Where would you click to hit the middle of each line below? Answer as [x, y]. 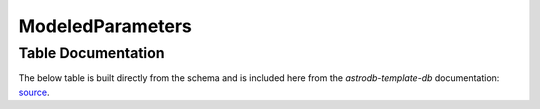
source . [34, 92]
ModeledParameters [105, 26]
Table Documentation [91, 53]
